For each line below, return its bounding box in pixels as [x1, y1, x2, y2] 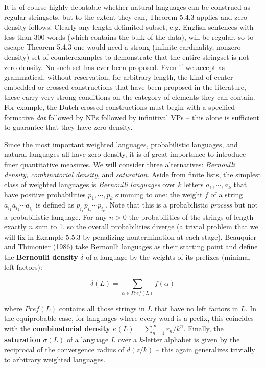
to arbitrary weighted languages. [4, 354, 106, 364]
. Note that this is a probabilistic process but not [105, 199, 258, 210]
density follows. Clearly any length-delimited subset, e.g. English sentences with [4, 21, 254, 32]
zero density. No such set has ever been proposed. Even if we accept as [4, 61, 225, 72]
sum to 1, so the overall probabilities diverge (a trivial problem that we [35, 221, 258, 232]
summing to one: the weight [115, 189, 203, 199]
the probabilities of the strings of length [129, 211, 254, 222]
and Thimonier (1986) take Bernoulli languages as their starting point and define [4, 241, 258, 252]
